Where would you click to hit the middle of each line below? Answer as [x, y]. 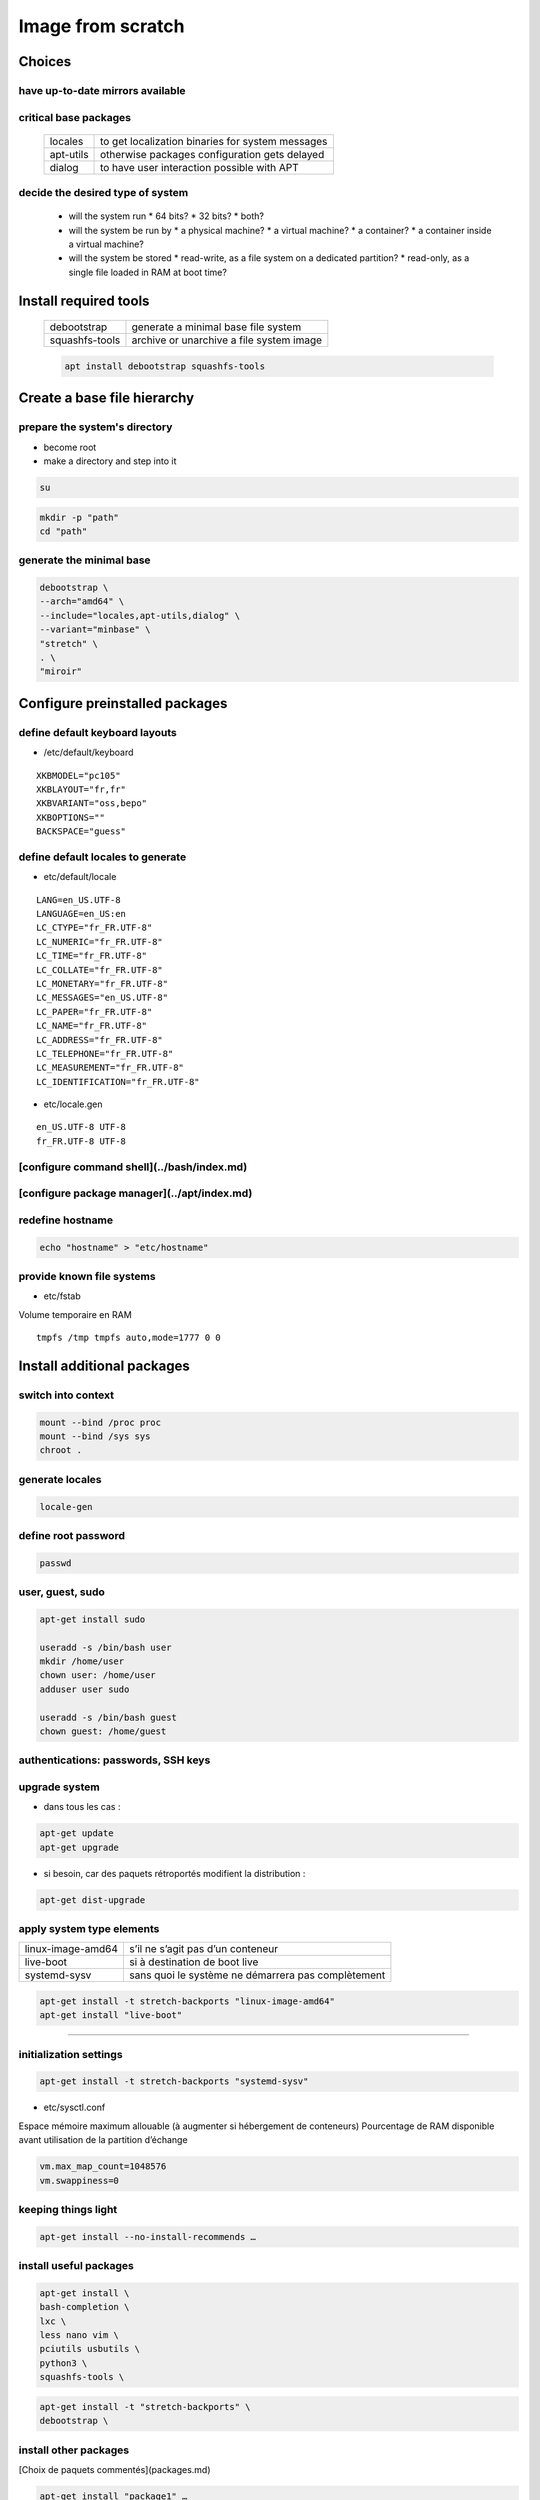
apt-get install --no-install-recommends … [148, 2236]
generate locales [60, 1479]
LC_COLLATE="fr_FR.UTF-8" [100, 969]
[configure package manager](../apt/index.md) [135, 1193]
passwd [55, 1563]
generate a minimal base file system [216, 327]
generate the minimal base [84, 560]
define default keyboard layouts [97, 732]
